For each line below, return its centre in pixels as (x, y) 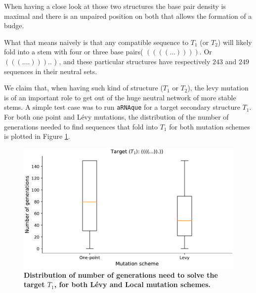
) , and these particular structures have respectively (132, 61)
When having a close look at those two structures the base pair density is (115, 6)
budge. (14, 25)
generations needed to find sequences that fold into (81, 126)
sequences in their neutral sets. (51, 71)
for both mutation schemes (210, 126)
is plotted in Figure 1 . (37, 136)
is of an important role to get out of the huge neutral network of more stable (120, 97)
